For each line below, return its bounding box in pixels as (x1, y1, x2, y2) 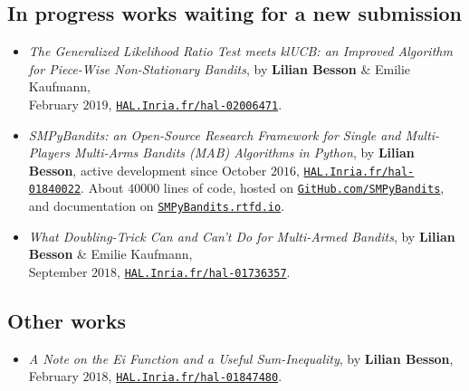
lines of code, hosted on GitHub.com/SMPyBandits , (163, 178, 445, 197)
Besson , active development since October (28, 160, 267, 179)
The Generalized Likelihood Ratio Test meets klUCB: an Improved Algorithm (28, 42, 453, 61)
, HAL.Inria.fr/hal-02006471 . (108, 94, 282, 113)
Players (28, 143, 70, 162)
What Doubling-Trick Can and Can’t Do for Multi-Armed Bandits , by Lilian (28, 226, 455, 245)
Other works (7, 307, 127, 335)
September (28, 262, 88, 281)
